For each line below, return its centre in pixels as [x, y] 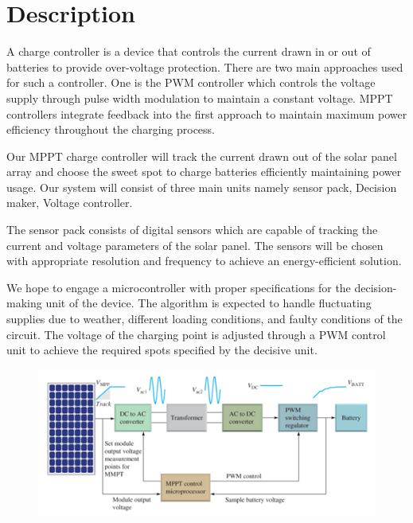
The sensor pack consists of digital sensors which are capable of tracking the [192, 230]
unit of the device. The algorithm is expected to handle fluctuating [208, 303]
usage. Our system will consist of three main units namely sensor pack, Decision [202, 187]
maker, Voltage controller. [70, 203]
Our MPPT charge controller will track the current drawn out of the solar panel [202, 156]
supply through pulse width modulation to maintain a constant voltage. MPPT [200, 98]
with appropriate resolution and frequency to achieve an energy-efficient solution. [204, 261]
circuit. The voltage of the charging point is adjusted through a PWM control [196, 334]
